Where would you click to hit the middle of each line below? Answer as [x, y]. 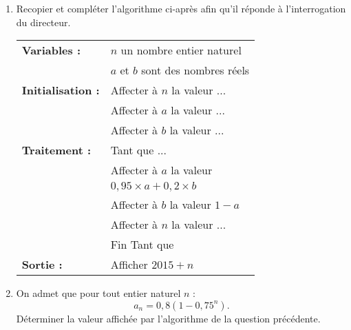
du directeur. [43, 22]
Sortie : [42, 265]
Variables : [51, 50]
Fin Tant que [142, 245]
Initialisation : [61, 90]
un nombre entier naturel [181, 50]
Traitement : [56, 150]
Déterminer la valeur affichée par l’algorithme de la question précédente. [168, 318]
